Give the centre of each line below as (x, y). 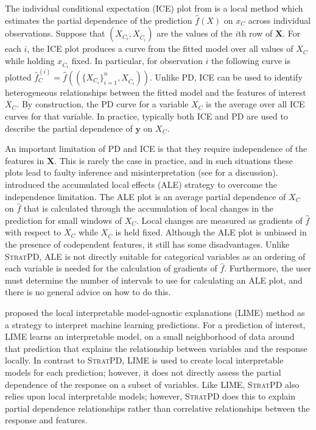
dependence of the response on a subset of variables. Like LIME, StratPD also (152, 384)
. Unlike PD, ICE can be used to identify (226, 77)
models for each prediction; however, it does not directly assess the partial (143, 372)
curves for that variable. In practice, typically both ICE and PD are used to (146, 116)
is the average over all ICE (255, 104)
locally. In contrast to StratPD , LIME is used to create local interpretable (144, 360)
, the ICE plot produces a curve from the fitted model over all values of (160, 48)
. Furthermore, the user (268, 268)
